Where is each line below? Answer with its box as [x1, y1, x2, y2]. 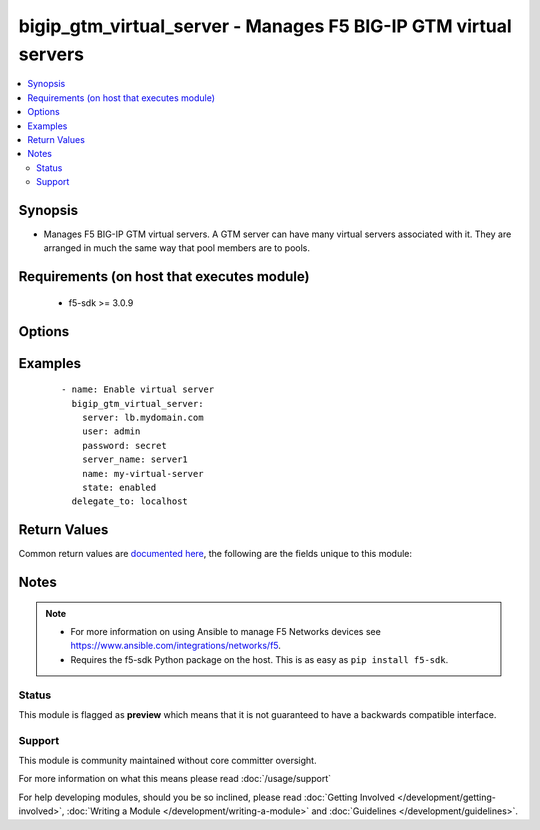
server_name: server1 [81, 454, 189, 465]
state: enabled [81, 481, 157, 493]
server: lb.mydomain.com [81, 411, 204, 423]
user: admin [81, 426, 141, 437]
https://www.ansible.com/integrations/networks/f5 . [70, 640, 282, 652]
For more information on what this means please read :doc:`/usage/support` [18, 773, 332, 785]
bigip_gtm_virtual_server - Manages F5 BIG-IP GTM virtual [18, 15, 512, 37]
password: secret [81, 440, 167, 451]
